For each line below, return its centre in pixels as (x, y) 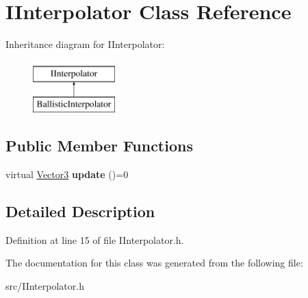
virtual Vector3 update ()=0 (67, 174)
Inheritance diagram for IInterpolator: (85, 44)
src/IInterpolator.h (45, 286)
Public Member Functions (99, 146)
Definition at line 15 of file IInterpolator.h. (95, 239)
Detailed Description (80, 211)
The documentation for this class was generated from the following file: (154, 263)
